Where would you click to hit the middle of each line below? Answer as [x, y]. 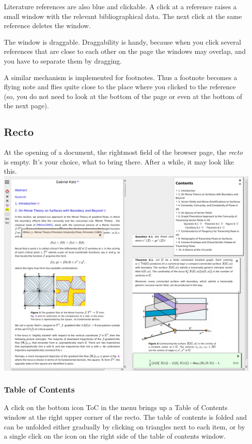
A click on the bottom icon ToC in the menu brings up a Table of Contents [116, 407]
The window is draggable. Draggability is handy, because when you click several [123, 41]
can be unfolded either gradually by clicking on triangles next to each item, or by [125, 426]
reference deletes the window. [47, 25]
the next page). [26, 106]
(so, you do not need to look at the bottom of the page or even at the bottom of [123, 96]
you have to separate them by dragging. [63, 60]
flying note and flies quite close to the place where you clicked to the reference [120, 87]
